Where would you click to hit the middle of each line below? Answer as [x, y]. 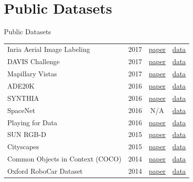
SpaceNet [21, 110]
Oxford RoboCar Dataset [45, 171]
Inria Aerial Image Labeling [49, 49]
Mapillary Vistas [32, 74]
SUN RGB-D [27, 134]
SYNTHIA [23, 98]
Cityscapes [23, 147]
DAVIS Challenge [34, 61]
